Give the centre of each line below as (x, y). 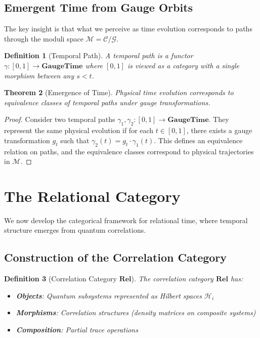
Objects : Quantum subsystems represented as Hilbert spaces (109, 295)
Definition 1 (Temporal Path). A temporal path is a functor (99, 55)
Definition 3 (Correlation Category (60, 279)
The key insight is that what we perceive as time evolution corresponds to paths (128, 29)
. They (219, 119)
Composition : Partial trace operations (77, 330)
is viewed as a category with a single (183, 65)
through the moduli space (44, 38)
